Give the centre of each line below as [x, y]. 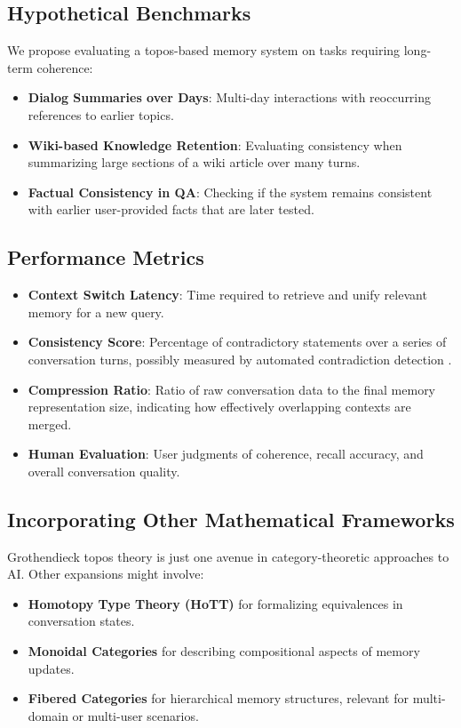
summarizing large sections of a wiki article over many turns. [194, 162]
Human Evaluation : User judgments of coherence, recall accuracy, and [226, 454]
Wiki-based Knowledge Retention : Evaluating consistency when [215, 144]
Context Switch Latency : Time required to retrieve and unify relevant [227, 295]
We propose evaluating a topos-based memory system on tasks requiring [204, 50]
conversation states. [81, 621]
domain [48, 715]
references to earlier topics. [101, 114]
